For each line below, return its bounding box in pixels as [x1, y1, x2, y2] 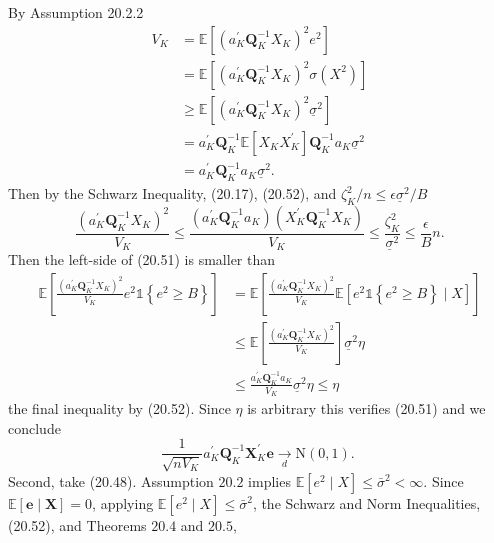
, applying [92, 492, 154, 513]
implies [248, 470, 291, 491]
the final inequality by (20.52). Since [8, 398, 231, 419]
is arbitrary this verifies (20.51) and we [247, 398, 486, 419]
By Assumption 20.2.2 [8, 2, 144, 22]
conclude [8, 417, 61, 438]
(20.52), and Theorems [8, 514, 147, 535]
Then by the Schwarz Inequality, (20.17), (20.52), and [8, 183, 337, 204]
